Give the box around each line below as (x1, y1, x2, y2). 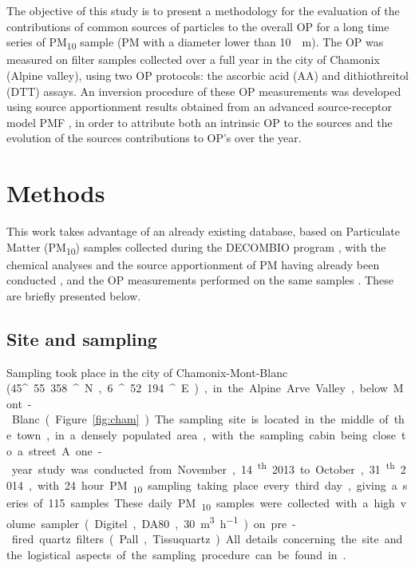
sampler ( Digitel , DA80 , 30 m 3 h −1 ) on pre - (41, 512, 296, 531)
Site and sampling (6, 326, 157, 351)
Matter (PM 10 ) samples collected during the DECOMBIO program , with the (6, 238, 386, 257)
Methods (6, 177, 105, 209)
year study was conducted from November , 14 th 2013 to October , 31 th (11, 459, 395, 477)
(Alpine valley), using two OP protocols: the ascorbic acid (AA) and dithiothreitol (6, 66, 409, 83)
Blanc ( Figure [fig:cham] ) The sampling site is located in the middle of (11, 411, 389, 427)
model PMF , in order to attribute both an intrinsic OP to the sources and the (6, 113, 393, 130)
